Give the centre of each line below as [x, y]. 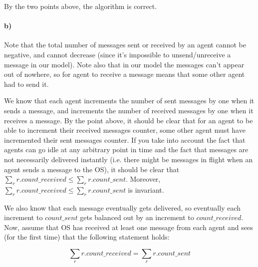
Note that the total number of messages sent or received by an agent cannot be [125, 45]
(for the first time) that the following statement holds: [87, 237]
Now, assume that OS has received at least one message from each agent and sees [129, 227]
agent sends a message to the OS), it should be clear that [92, 169]
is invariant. [146, 189]
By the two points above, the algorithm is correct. [81, 6]
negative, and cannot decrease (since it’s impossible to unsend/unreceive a [118, 54]
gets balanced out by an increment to [137, 217]
